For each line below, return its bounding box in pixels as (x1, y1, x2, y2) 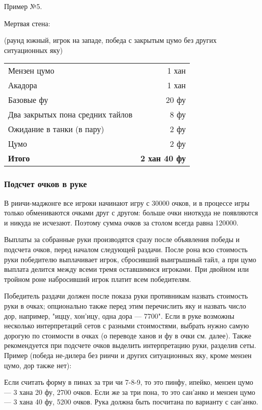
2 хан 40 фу (140, 152, 186, 164)
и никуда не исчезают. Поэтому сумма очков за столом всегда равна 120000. (4, 217, 239, 227)
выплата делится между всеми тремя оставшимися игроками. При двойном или (4, 264, 249, 274)
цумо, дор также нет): (4, 360, 72, 370)
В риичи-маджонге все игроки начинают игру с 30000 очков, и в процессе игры (4, 197, 250, 208)
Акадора (8, 79, 37, 91)
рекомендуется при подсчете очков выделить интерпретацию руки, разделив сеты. (4, 340, 256, 350)
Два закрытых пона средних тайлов (8, 108, 133, 121)
